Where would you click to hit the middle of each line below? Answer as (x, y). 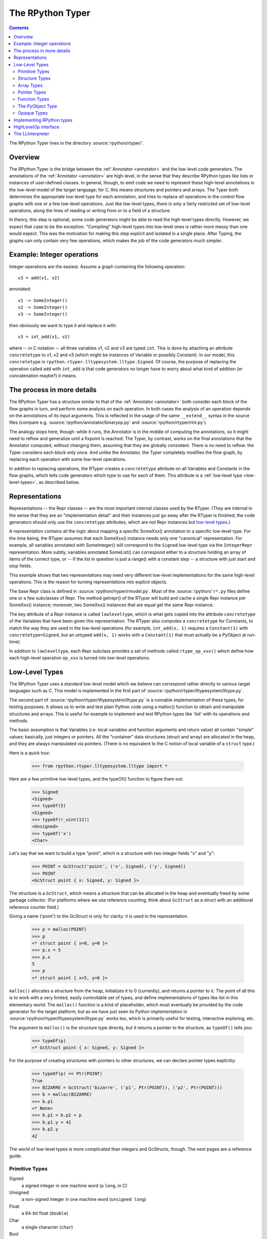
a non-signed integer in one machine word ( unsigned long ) (84, 1199)
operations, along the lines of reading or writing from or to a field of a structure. (90, 211)
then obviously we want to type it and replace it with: (63, 325)
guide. (16, 1156)
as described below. (59, 482)
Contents (19, 28)
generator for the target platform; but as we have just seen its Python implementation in (98, 1012)
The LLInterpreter (31, 134)
